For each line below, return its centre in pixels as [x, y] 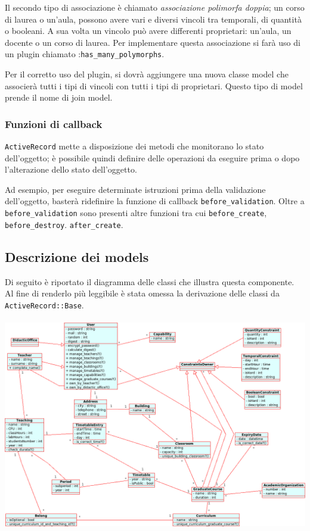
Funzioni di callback [54, 124]
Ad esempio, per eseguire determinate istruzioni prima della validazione [135, 189]
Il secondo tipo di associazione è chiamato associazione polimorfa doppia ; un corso [155, 7]
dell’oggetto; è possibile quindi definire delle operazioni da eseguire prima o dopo [152, 157]
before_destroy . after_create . [64, 224]
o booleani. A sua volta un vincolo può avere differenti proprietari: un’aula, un [148, 31]
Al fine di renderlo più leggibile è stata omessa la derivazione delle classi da [142, 293]
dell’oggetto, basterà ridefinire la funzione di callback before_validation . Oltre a [155, 201]
